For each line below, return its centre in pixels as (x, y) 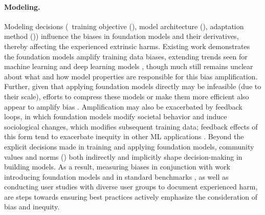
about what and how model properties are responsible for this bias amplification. (131, 76)
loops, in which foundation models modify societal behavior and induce (116, 116)
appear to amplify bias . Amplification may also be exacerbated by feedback (123, 106)
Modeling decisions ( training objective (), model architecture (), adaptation (124, 26)
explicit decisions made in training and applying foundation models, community (129, 146)
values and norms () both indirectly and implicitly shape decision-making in (123, 156)
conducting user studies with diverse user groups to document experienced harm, (131, 187)
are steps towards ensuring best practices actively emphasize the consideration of (131, 196)
